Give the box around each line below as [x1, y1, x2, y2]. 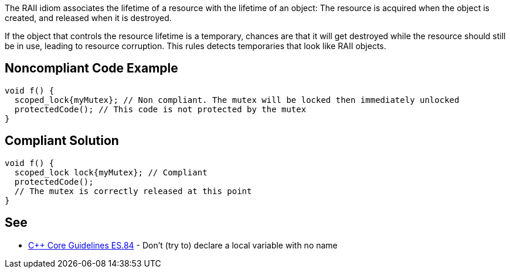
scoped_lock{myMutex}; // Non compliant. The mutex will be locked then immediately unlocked [14, 95, 460, 105]
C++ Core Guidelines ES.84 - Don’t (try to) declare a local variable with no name [28, 240, 338, 250]
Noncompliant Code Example [5, 61, 178, 76]
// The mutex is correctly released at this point [14, 186, 252, 196]
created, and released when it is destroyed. [5, 13, 172, 23]
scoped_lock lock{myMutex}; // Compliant [14, 167, 208, 177]
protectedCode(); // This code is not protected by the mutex [14, 104, 307, 114]
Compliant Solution [5, 133, 119, 148]
